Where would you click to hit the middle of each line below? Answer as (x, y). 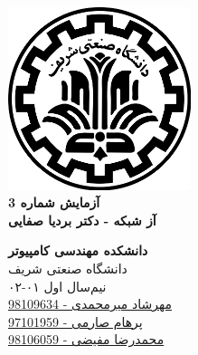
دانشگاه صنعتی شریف (68, 268)
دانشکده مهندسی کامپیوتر (78, 250)
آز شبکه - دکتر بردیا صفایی (82, 220)
